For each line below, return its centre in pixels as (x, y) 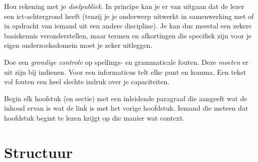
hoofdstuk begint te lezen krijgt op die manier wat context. (94, 117)
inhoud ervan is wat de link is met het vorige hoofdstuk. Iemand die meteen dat (126, 108)
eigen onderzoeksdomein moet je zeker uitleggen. (78, 45)
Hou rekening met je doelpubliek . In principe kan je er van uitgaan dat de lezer (124, 6)
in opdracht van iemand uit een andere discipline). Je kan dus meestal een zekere (128, 26)
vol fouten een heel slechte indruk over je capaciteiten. (87, 81)
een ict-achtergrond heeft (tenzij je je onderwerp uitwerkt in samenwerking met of (129, 16)
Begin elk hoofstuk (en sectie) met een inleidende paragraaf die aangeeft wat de (126, 98)
